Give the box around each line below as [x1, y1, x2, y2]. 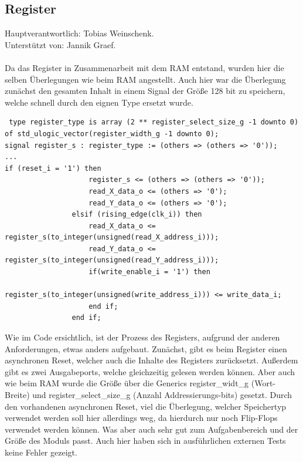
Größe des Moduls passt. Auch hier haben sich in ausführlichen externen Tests [5, 434, 286, 447]
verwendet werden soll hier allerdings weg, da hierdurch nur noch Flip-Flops [5, 412, 278, 424]
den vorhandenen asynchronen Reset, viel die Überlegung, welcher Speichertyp [5, 400, 287, 412]
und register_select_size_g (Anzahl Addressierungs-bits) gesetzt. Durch [32, 389, 292, 401]
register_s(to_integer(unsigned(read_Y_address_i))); [5, 256, 219, 265]
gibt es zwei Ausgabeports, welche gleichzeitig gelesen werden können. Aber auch [5, 365, 295, 377]
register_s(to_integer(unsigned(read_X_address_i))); [5, 233, 219, 242]
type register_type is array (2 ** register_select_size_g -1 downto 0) [9, 118, 299, 127]
